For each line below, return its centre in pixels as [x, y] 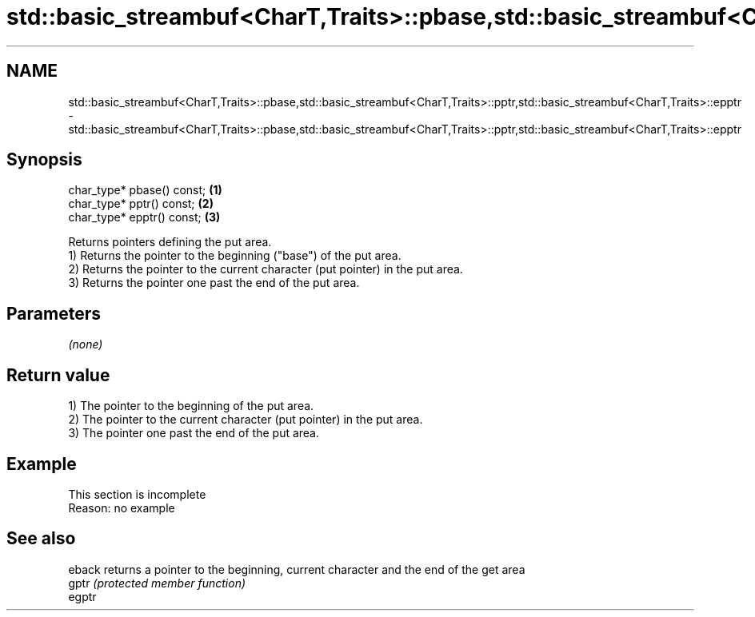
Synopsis [44, 160]
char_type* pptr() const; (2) [141, 204]
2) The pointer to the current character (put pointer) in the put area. [246, 420]
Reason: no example [122, 508]
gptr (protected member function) [157, 583]
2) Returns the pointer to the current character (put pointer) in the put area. [266, 269]
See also [41, 539]
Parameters [54, 313]
